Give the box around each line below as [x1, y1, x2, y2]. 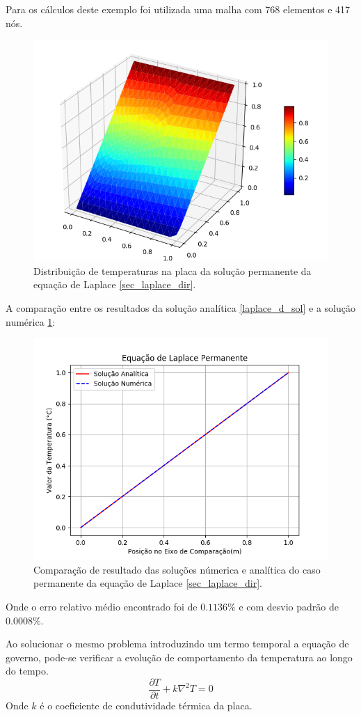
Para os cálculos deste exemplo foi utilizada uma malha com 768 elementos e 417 [6, 2, 351, 16]
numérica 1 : [6, 314, 56, 329]
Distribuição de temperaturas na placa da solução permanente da [33, 263, 312, 278]
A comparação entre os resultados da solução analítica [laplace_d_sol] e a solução [6, 300, 355, 315]
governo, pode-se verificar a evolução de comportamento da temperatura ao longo [6, 649, 353, 664]
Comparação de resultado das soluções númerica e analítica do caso [33, 562, 321, 576]
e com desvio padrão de [239, 599, 339, 613]
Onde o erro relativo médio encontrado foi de [6, 599, 198, 613]
